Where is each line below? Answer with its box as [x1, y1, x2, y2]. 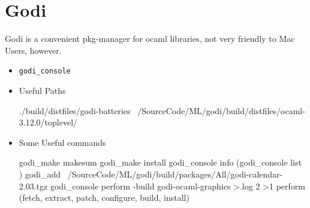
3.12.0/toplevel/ [19, 116, 78, 129]
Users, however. [5, 44, 62, 56]
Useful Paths [19, 84, 66, 96]
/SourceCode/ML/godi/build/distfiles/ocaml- [137, 104, 305, 117]
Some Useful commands [19, 136, 106, 148]
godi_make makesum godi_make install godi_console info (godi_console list [19, 156, 302, 169]
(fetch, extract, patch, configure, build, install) [19, 191, 189, 204]
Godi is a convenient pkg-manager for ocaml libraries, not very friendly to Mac [5, 32, 295, 45]
